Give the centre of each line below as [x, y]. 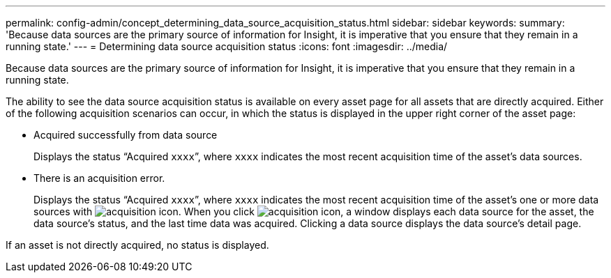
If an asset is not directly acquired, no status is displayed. [137, 245]
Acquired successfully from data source [126, 135]
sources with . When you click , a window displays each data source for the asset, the [314, 211]
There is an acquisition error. [99, 178]
